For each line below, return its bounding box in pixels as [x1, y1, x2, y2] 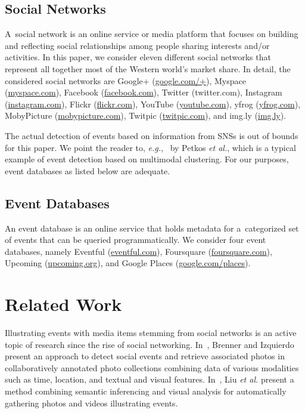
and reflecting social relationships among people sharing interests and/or [5, 39, 270, 51]
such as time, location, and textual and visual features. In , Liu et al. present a [5, 373, 294, 386]
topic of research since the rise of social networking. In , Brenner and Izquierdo [5, 338, 294, 350]
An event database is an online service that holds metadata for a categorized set [5, 221, 299, 234]
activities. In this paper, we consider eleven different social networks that [5, 51, 271, 63]
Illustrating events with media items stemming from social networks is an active [5, 326, 297, 339]
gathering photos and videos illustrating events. [5, 396, 178, 409]
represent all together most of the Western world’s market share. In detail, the [5, 62, 291, 75]
